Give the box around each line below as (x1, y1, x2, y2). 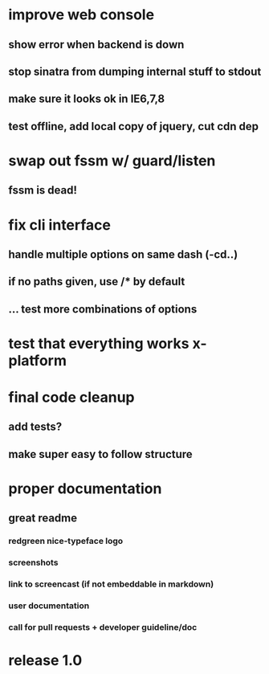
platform (8, 351, 67, 370)
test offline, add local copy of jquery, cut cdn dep (8, 119, 259, 133)
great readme (8, 512, 78, 525)
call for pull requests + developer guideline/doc (8, 622, 198, 633)
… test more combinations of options (8, 302, 198, 316)
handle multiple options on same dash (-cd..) (8, 247, 238, 261)
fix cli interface (8, 215, 111, 234)
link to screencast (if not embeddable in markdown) (8, 578, 214, 590)
